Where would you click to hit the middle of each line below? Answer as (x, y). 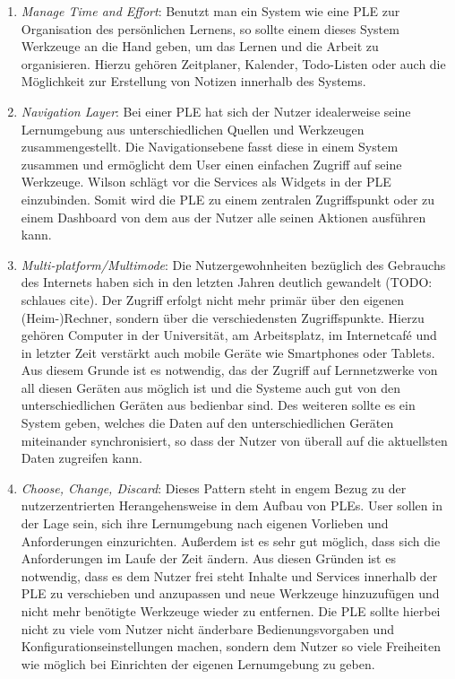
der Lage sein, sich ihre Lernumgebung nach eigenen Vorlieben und (205, 523)
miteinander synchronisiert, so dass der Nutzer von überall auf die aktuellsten (234, 440)
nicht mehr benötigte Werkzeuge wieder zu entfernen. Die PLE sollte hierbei (231, 611)
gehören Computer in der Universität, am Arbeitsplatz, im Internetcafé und (229, 335)
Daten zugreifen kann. (82, 458)
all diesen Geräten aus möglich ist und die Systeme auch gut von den (210, 387)
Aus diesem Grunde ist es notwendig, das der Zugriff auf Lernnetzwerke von (229, 370)
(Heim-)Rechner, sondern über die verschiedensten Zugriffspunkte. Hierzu (223, 317)
